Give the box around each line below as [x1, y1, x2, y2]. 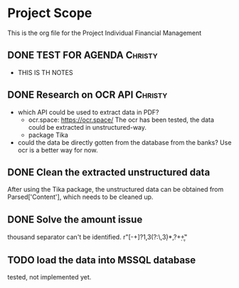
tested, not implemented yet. [7, 273, 92, 281]
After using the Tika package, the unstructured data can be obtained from [7, 185, 224, 194]
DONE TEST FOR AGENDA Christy [7, 49, 158, 61]
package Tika [28, 130, 69, 139]
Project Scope [7, 5, 92, 21]
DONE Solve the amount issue [7, 213, 143, 225]
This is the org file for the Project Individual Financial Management [7, 29, 202, 37]
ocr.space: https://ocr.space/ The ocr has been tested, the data [28, 115, 215, 124]
